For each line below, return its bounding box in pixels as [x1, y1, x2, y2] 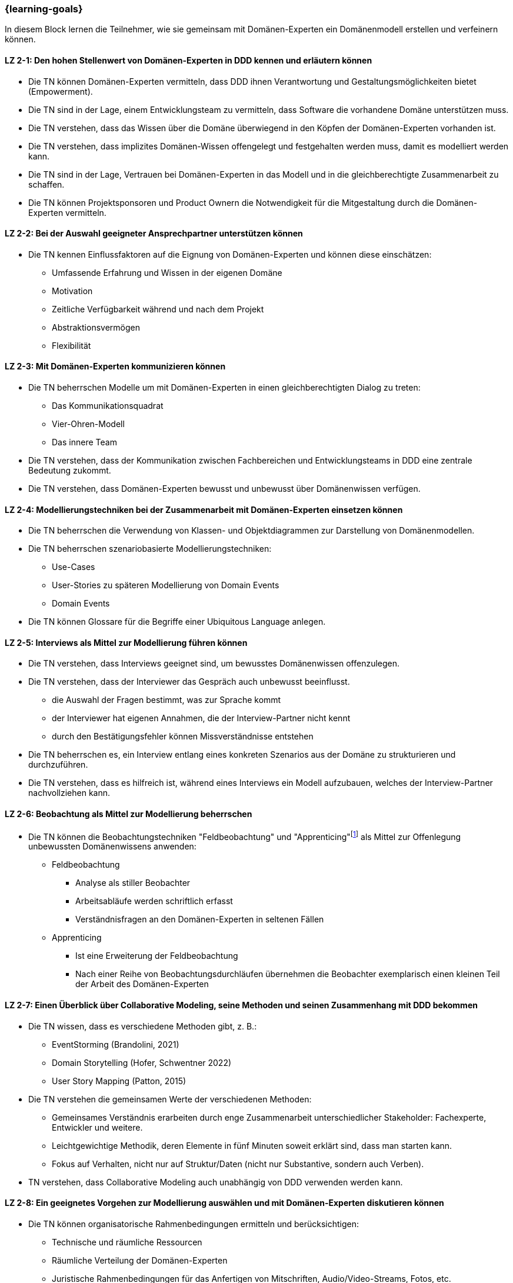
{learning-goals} [5, 3, 83, 15]
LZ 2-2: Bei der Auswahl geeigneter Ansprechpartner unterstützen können [5, 228, 303, 239]
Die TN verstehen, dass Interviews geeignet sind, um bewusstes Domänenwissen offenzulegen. [28, 658, 400, 669]
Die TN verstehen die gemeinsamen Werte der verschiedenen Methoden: [28, 1094, 312, 1104]
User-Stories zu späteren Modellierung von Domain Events [52, 580, 279, 591]
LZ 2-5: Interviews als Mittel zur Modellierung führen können [5, 637, 248, 648]
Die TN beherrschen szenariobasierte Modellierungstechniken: [28, 544, 272, 554]
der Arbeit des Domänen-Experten [75, 979, 209, 989]
